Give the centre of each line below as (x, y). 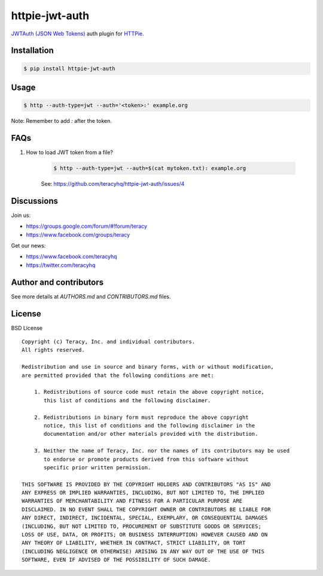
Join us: (21, 215)
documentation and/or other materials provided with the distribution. (151, 434)
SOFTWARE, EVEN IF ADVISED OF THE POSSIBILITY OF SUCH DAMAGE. (116, 560)
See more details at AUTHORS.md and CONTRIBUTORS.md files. (91, 296)
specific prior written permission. (97, 467)
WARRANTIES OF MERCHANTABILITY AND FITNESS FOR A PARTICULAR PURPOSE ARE (132, 501)
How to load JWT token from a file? (70, 152)
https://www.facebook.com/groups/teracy (78, 234)
